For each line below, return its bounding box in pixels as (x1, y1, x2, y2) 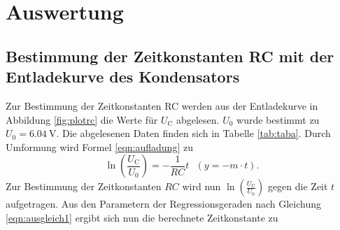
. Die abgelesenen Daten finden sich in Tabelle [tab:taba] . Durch (56, 126, 331, 141)
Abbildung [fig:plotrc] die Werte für (6, 112, 158, 127)
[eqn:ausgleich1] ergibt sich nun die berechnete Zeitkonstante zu (6, 210, 278, 224)
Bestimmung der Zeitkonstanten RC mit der (6, 45, 334, 66)
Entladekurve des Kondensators (6, 66, 240, 87)
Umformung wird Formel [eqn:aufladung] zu (6, 139, 193, 154)
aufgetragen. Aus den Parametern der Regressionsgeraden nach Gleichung (6, 196, 321, 211)
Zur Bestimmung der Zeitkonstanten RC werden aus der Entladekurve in (6, 98, 318, 113)
